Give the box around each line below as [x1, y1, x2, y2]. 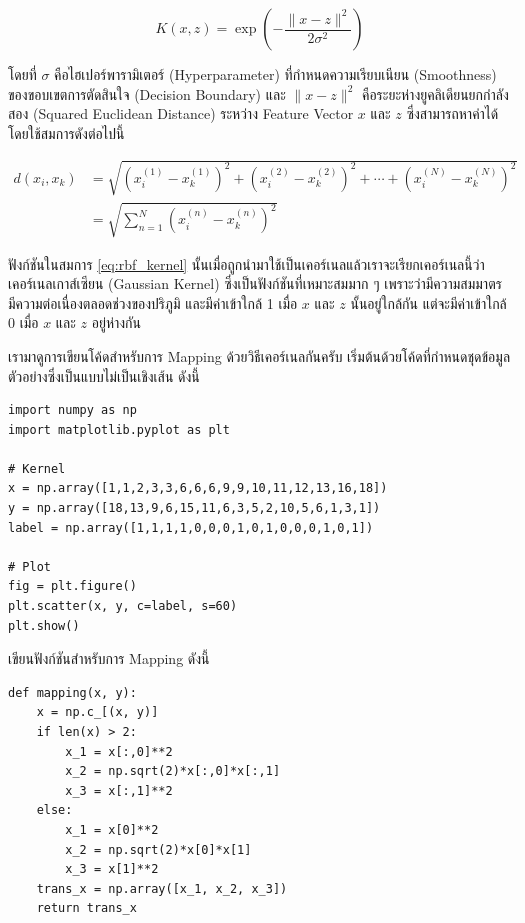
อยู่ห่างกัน [91, 312, 141, 333]
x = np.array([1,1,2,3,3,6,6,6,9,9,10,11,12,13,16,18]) [8, 481, 388, 496]
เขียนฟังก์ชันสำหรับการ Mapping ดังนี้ [8, 648, 210, 669]
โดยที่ [8, 64, 37, 84]
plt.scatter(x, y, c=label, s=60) [8, 599, 238, 614]
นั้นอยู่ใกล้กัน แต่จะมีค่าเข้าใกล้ [350, 292, 507, 313]
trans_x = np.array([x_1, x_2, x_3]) [36, 881, 288, 896]
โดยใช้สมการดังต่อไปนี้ [8, 122, 125, 143]
